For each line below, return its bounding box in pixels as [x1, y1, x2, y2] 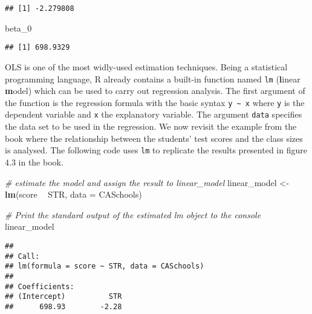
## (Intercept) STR [5, 292, 122, 301]
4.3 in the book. [5, 155, 63, 168]
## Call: [5, 252, 40, 261]
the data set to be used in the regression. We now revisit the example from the [5, 120, 297, 133]
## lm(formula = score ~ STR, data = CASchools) [5, 262, 204, 271]
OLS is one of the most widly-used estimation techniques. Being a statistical [5, 60, 288, 73]
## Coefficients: [5, 282, 74, 291]
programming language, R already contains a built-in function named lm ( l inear [5, 72, 301, 85]
